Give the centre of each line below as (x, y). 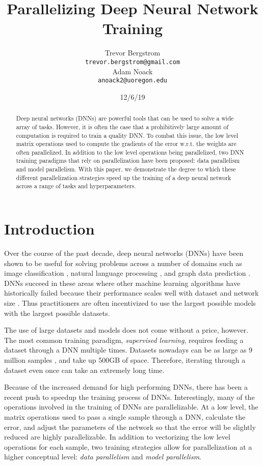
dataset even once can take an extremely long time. (84, 370)
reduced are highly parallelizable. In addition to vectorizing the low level (117, 437)
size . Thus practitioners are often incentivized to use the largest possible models (130, 303)
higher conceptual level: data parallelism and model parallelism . (103, 457)
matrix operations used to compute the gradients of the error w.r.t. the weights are (126, 144)
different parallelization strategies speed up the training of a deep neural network (124, 177)
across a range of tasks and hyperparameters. (76, 186)
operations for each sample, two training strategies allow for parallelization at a (128, 446)
